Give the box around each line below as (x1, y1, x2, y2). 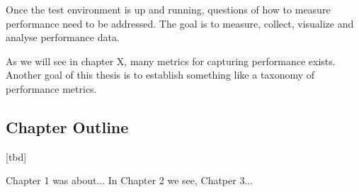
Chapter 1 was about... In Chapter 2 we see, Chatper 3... (6, 173, 253, 188)
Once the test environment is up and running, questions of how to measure (6, 2, 331, 16)
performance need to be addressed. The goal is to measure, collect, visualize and (6, 16, 354, 30)
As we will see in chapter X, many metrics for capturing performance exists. (6, 53, 336, 68)
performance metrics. (6, 81, 97, 96)
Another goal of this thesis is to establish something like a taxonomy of (6, 67, 315, 82)
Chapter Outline (6, 115, 129, 137)
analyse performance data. (6, 30, 120, 45)
